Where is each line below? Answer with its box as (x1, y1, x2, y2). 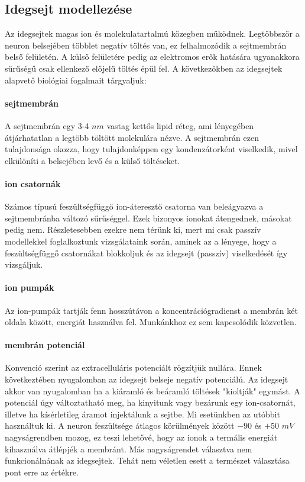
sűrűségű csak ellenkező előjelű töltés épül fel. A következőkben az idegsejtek (5, 62, 283, 74)
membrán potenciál (5, 339, 85, 351)
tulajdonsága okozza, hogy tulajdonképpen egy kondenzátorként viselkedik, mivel (5, 143, 298, 155)
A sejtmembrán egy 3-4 (5, 119, 89, 131)
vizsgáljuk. (5, 258, 43, 271)
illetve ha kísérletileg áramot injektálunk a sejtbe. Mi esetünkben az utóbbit (5, 407, 280, 420)
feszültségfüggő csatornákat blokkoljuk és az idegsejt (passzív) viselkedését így (5, 246, 288, 259)
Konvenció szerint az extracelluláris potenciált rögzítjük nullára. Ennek (5, 361, 262, 374)
